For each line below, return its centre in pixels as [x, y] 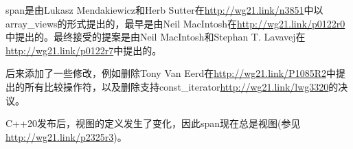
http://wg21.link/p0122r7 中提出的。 [84, 50]
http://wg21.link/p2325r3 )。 [66, 136]
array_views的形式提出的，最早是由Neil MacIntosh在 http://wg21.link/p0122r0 [175, 23]
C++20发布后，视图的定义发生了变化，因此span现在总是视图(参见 [153, 123]
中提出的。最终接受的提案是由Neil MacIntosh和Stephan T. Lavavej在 [156, 37]
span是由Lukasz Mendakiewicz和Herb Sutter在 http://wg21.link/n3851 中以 [164, 10]
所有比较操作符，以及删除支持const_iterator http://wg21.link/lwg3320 [176, 86]
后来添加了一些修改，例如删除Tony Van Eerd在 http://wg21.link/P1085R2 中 [171, 73]
